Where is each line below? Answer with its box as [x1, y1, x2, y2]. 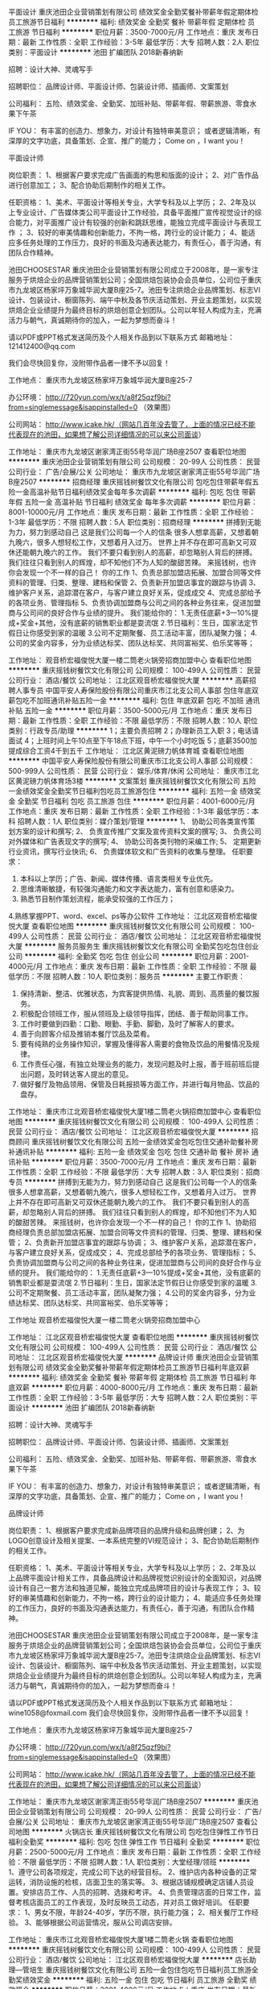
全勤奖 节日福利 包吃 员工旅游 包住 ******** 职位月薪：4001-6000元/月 [17, 796, 256, 806]
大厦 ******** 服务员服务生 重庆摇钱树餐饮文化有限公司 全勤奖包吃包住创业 [8, 941, 260, 951]
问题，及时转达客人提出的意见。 [27, 1069, 133, 1078]
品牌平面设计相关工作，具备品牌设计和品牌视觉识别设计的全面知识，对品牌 [14, 1573, 262, 1582]
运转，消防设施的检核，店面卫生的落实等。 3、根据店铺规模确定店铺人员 [8, 1877, 247, 1887]
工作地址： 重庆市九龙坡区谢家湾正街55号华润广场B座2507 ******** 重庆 [8, 1796, 252, 1806]
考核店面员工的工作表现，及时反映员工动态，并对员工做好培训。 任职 [14, 1897, 243, 1907]
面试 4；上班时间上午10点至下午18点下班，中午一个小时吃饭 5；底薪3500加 [8, 736, 257, 745]
